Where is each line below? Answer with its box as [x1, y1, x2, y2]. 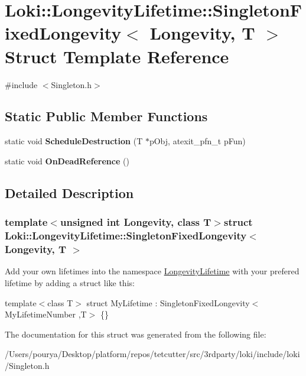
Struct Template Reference [5, 44, 229, 68]
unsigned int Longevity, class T [60, 215, 211, 229]
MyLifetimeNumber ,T [5, 308, 87, 320]
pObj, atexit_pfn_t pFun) [149, 135, 246, 147]
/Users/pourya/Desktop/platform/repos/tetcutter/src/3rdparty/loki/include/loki [5, 348, 300, 360]
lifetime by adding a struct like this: [5, 276, 135, 289]
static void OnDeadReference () [5, 154, 129, 167]
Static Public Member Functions [5, 107, 208, 125]
